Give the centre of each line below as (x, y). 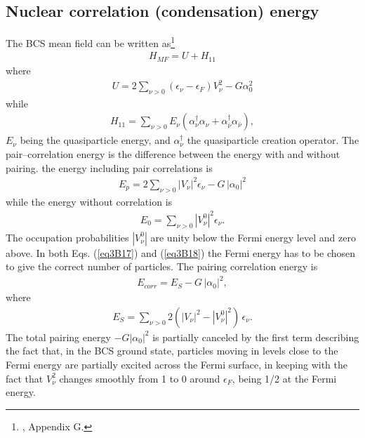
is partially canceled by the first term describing (256, 337)
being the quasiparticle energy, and (95, 140)
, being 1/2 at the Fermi (284, 378)
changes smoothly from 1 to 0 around (140, 378)
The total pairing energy (58, 337)
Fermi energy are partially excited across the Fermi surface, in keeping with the (177, 365)
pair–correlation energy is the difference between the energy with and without (173, 154)
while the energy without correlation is (89, 201)
